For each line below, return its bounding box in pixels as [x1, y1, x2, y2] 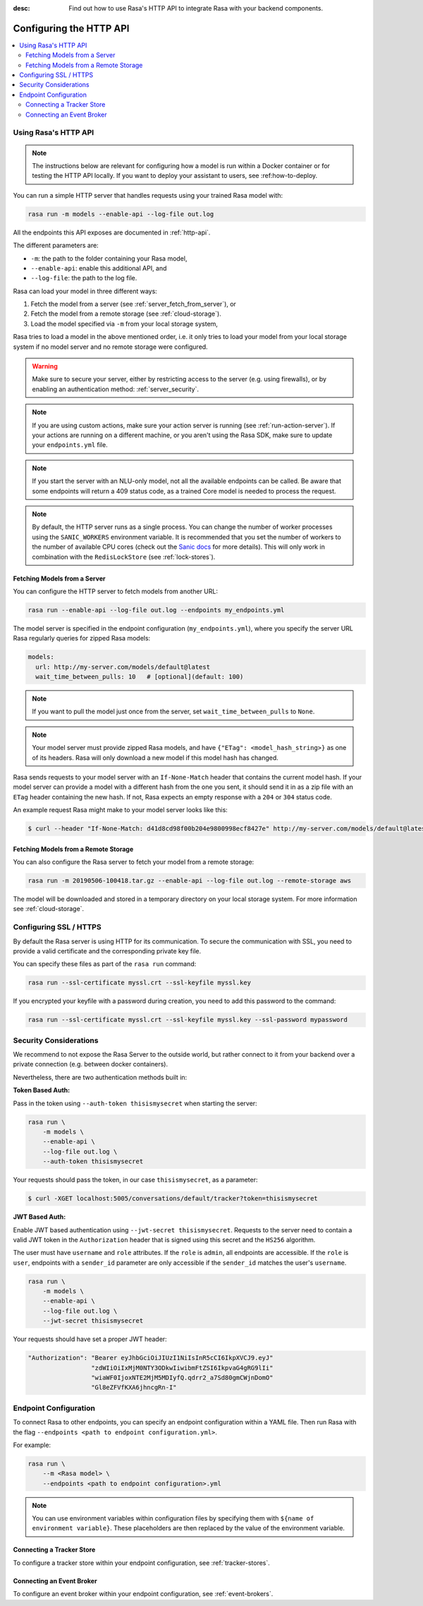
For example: [13, 1441, 51, 1449]
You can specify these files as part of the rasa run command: [13, 960, 197, 968]
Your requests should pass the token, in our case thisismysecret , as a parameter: [13, 1176, 258, 1184]
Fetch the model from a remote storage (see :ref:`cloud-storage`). [30, 309, 221, 318]
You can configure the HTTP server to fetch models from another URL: [13, 587, 219, 595]
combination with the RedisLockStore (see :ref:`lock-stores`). [32, 552, 216, 561]
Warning [32, 362, 58, 371]
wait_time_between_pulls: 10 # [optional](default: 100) [35, 673, 244, 681]
